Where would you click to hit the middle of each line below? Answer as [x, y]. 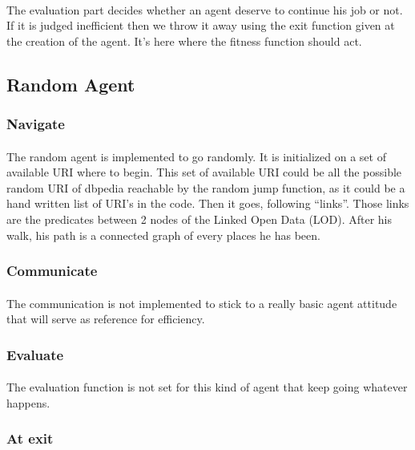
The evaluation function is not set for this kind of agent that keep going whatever [207, 387]
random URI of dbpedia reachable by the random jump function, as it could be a [206, 187]
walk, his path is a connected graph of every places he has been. [163, 235]
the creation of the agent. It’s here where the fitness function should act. [184, 41]
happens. [28, 402]
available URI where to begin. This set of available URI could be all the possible [204, 172]
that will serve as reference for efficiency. [106, 319]
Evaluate [35, 354]
